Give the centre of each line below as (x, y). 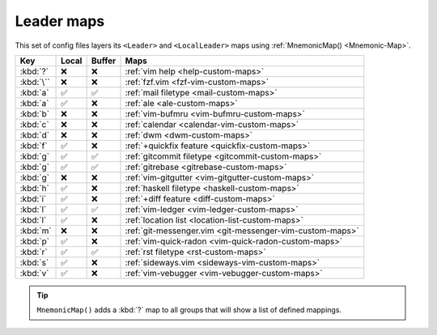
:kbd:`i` (33, 198)
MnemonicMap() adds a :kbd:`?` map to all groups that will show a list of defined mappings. (189, 310)
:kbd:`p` (35, 241)
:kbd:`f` (34, 146)
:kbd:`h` (35, 188)
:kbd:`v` (34, 273)
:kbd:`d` (35, 135)
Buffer (104, 61)
